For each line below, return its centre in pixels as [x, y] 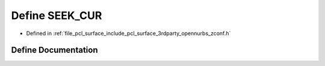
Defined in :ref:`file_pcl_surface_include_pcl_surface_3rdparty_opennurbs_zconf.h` [128, 33]
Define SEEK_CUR [57, 15]
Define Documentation [54, 50]
